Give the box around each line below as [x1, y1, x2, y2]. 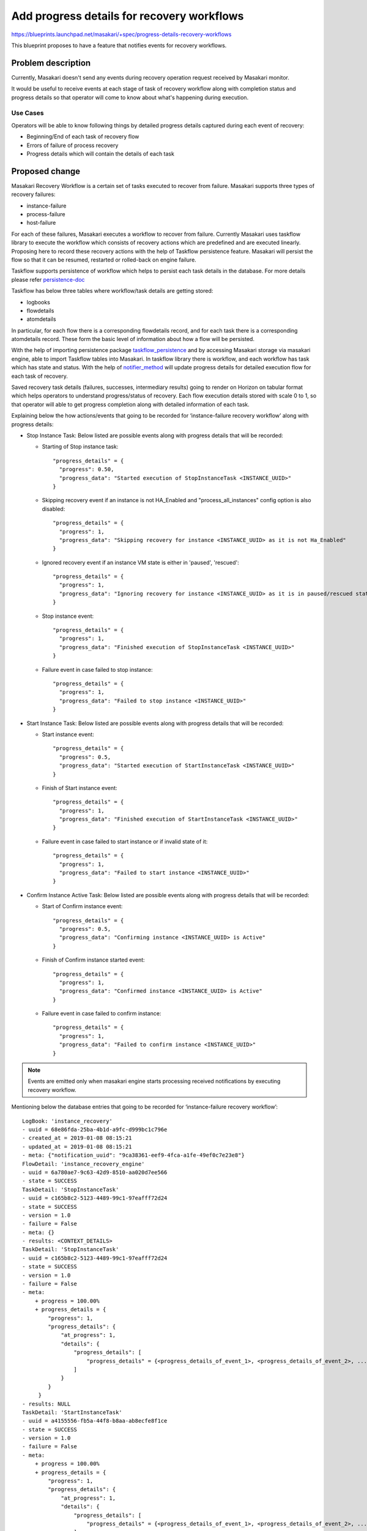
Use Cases [11, 109, 44, 118]
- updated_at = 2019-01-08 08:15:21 [22, 1143, 132, 1150]
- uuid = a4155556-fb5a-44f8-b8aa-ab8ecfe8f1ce [22, 1418, 168, 1424]
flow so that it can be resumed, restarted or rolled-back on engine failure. [11, 256, 197, 263]
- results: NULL [22, 1400, 71, 1407]
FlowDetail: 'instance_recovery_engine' [22, 1160, 145, 1167]
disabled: [42, 505, 65, 513]
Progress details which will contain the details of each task [26, 150, 174, 157]
